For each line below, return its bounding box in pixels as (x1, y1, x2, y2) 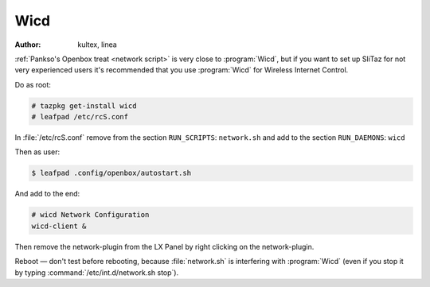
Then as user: (14, 147, 61, 157)
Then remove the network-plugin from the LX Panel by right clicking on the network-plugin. (14, 242, 315, 251)
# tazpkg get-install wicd (31, 101, 137, 111)
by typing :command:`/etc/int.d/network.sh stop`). (14, 267, 179, 277)
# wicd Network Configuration (31, 211, 150, 219)
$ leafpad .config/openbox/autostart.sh (31, 169, 191, 178)
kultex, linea (77, 40, 117, 49)
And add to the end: (14, 189, 80, 199)
